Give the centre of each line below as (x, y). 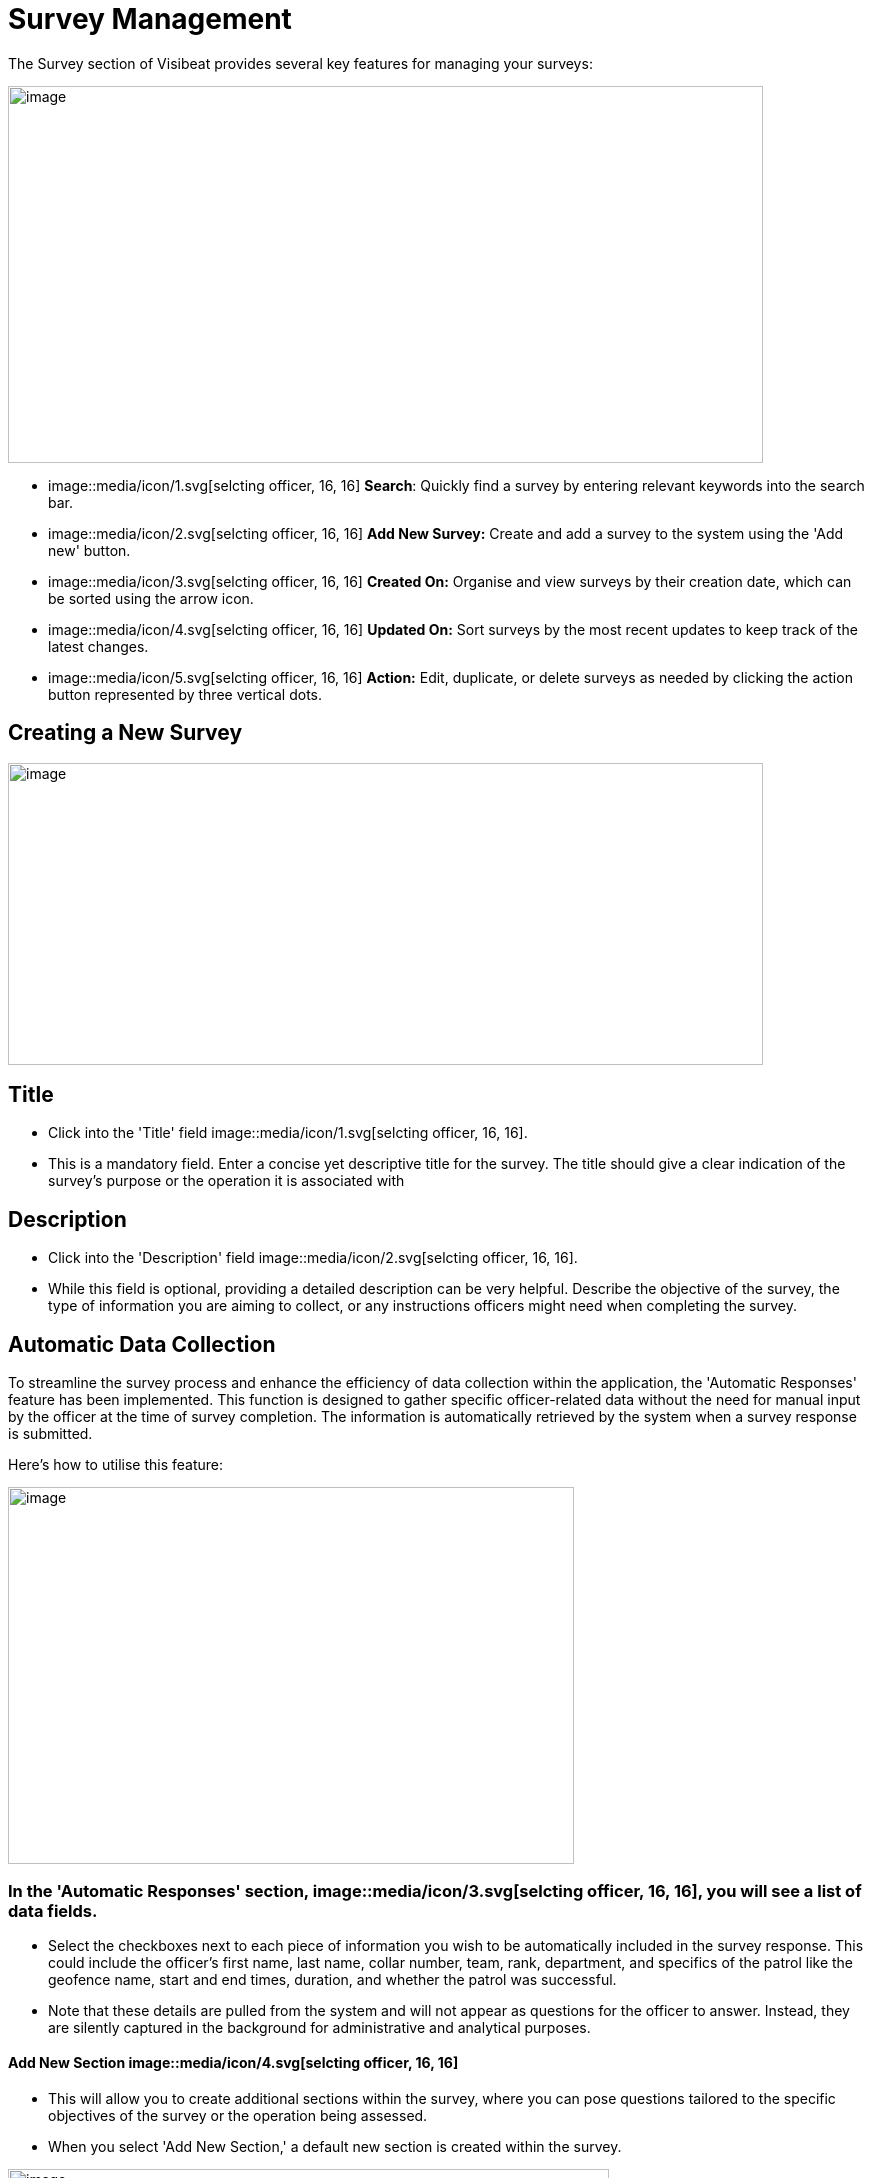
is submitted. (50, 1434)
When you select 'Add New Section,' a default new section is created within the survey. (335, 2147)
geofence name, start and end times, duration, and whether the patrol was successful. (332, 1979)
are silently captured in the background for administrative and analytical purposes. (319, 2027)
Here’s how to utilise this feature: (116, 1465)
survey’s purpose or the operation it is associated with (226, 1181)
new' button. (89, 550)
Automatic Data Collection (142, 1344)
